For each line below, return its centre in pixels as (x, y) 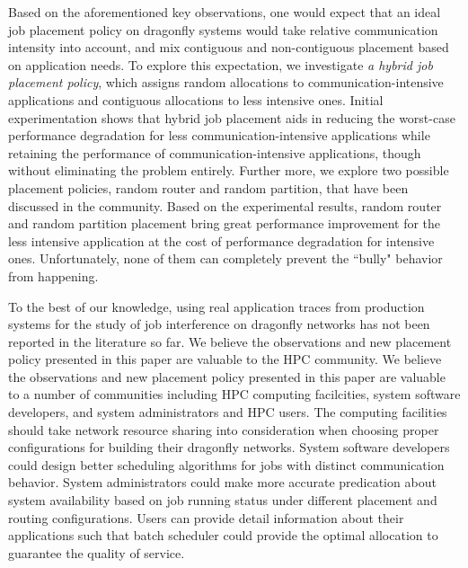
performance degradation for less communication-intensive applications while (219, 135)
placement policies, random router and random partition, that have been (208, 187)
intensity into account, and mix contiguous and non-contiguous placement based (229, 47)
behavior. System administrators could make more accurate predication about (222, 482)
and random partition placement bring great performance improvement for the (225, 223)
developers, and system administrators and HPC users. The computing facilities (228, 412)
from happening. (53, 275)
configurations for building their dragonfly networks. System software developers (229, 447)
